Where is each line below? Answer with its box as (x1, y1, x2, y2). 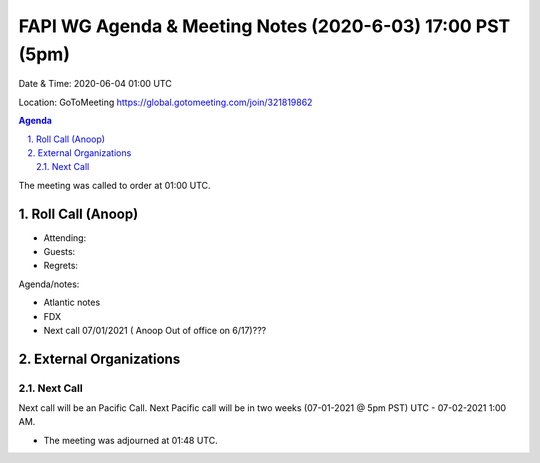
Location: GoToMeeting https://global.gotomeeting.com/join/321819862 (18, 96, 313, 108)
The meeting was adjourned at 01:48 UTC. (43, 434, 219, 446)
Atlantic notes (43, 296, 101, 309)
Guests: (43, 245, 76, 257)
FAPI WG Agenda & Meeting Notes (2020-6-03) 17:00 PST (18, 15, 511, 37)
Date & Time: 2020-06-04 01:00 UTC (18, 78, 172, 90)
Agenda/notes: (18, 278, 80, 290)
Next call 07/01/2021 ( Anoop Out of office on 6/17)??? (43, 324, 267, 336)
